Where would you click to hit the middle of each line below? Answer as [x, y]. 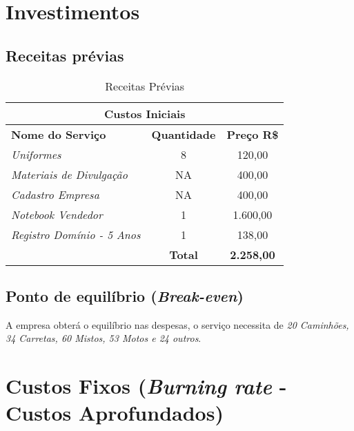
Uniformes [36, 154]
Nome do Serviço [59, 134]
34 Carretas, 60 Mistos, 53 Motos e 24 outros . [104, 338]
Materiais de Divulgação [69, 174]
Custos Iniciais [145, 113]
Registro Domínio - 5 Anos [76, 234]
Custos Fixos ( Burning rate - [146, 386]
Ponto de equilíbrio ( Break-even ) [125, 295]
